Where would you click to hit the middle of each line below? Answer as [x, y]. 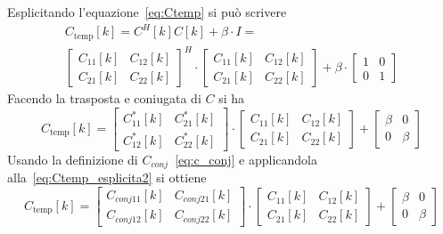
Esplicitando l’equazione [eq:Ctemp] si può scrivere [147, 12]
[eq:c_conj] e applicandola [246, 159]
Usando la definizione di [73, 159]
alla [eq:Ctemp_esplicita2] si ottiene [107, 178]
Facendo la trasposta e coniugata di [104, 98]
